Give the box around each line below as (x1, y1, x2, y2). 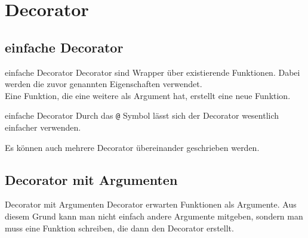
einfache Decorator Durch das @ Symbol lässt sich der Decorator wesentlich (5, 109, 279, 122)
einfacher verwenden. (5, 121, 81, 134)
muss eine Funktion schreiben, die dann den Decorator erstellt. (5, 221, 234, 234)
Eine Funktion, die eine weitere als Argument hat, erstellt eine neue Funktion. (5, 89, 291, 101)
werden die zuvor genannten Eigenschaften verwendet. (5, 78, 202, 90)
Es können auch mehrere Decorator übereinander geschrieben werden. (5, 141, 260, 153)
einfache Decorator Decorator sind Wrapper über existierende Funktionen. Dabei (5, 66, 300, 78)
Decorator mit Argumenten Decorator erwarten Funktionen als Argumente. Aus (5, 198, 297, 211)
